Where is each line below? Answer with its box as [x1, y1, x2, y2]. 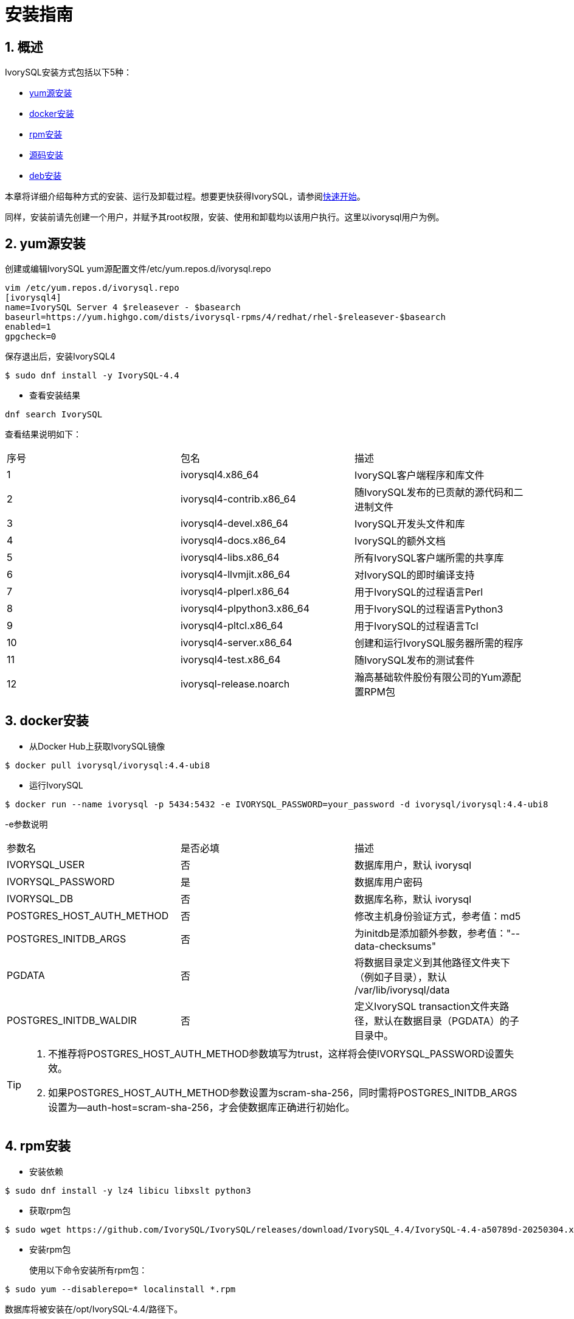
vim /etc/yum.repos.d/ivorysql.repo [5, 283, 179, 293]
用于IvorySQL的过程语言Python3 [354, 603, 503, 616]
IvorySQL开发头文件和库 [354, 518, 465, 531]
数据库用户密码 [354, 875, 423, 888]
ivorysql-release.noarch [180, 678, 290, 691]
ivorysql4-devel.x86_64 [180, 517, 289, 530]
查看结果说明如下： [5, 429, 81, 440]
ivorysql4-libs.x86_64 [180, 551, 280, 564]
